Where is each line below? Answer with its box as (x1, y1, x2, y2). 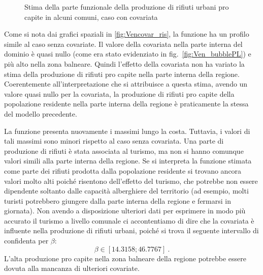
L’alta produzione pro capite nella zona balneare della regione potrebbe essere (4, 253, 246, 263)
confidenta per (4, 235, 49, 246)
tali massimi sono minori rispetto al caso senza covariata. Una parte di (4, 135, 224, 146)
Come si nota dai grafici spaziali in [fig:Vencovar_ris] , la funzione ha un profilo (4, 29, 249, 39)
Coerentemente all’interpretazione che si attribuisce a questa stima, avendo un (4, 78, 248, 89)
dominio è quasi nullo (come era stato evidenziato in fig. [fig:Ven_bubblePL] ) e (4, 48, 251, 59)
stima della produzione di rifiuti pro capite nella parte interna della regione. (4, 68, 240, 79)
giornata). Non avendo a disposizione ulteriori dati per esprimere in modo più (4, 205, 246, 216)
